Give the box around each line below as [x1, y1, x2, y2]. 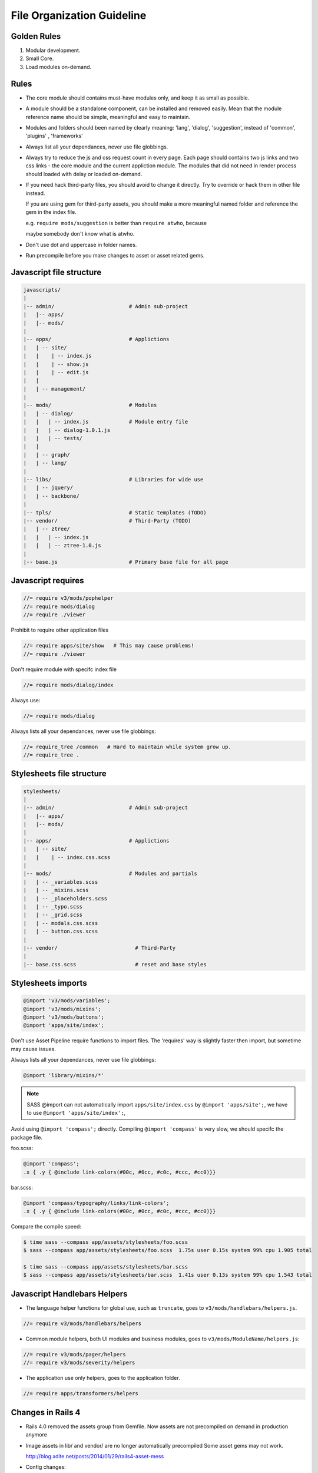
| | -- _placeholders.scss [23, 895, 108, 901]
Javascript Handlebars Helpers [11, 1289, 128, 1299]
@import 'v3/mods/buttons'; [23, 1014, 104, 1020]
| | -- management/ [23, 385, 86, 392]
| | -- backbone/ [23, 493, 79, 499]
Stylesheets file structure [11, 769, 107, 779]
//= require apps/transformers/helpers [23, 1391, 138, 1397]
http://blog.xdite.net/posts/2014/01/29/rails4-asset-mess [25, 1452, 164, 1459]
